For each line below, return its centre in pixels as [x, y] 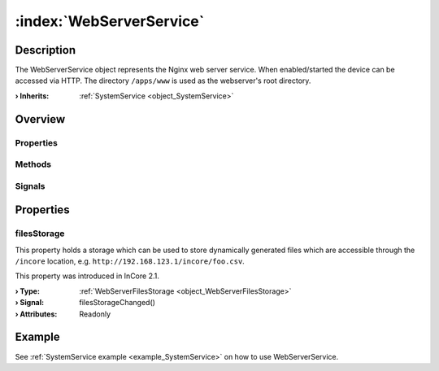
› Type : [28, 291]
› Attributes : [36, 314]
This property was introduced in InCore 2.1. [87, 276]
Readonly [95, 314]
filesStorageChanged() [117, 303]
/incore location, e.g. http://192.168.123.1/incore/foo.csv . [130, 261]
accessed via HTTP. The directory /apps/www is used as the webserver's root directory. [163, 81]
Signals [30, 185]
